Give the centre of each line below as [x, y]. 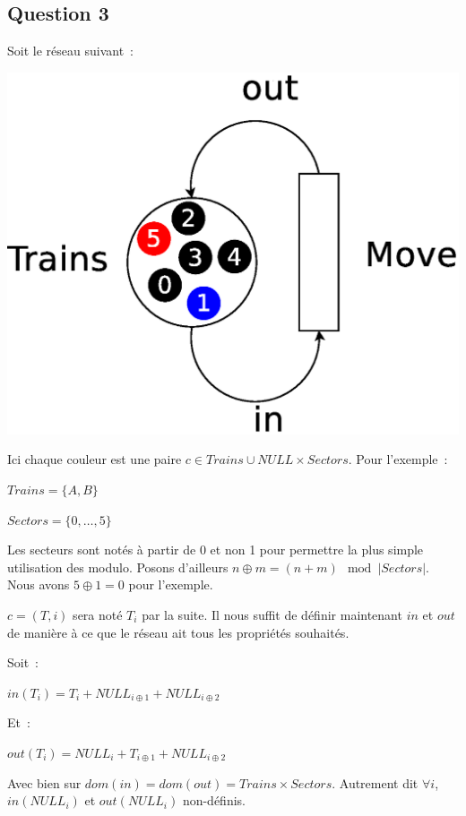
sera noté [98, 615]
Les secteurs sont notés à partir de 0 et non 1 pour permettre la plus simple [216, 550]
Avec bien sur [44, 782]
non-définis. [214, 800]
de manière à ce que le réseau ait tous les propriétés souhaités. [178, 632]
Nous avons [39, 584]
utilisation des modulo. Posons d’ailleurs [118, 567]
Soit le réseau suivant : [70, 51]
